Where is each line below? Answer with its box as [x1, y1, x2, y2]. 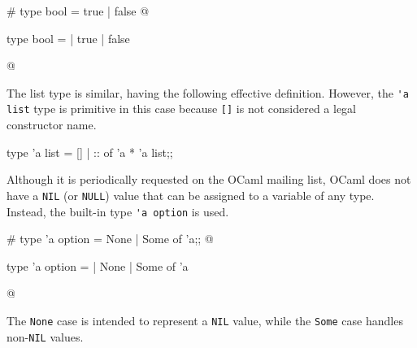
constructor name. [7, 116, 97, 133]
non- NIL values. [7, 328, 84, 345]
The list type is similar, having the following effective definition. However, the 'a [7, 84, 409, 101]
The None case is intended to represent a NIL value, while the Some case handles [7, 311, 403, 328]
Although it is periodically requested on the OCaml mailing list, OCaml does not [7, 171, 411, 188]
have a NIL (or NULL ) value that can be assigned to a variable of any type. [7, 186, 375, 203]
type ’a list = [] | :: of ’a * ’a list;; [7, 143, 173, 160]
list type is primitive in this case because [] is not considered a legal [7, 100, 357, 117]
